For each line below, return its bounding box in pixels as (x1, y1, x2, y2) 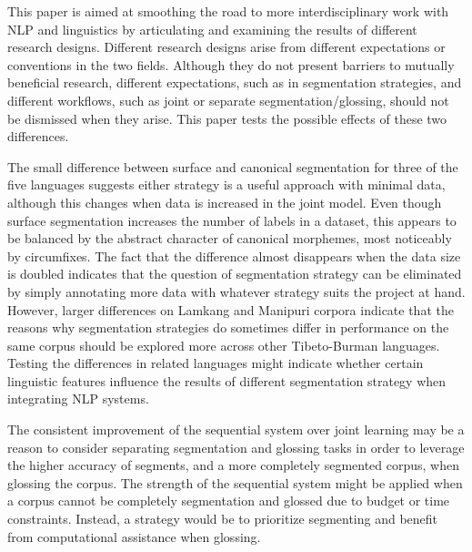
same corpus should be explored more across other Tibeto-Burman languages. (7, 335, 440, 354)
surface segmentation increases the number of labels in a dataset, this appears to (7, 210, 457, 230)
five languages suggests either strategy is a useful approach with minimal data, (7, 175, 446, 194)
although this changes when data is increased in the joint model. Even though (7, 192, 442, 211)
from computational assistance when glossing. (7, 526, 261, 546)
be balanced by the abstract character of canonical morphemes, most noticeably (7, 229, 452, 248)
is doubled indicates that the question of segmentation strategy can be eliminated (7, 264, 462, 283)
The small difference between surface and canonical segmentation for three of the (7, 157, 458, 176)
